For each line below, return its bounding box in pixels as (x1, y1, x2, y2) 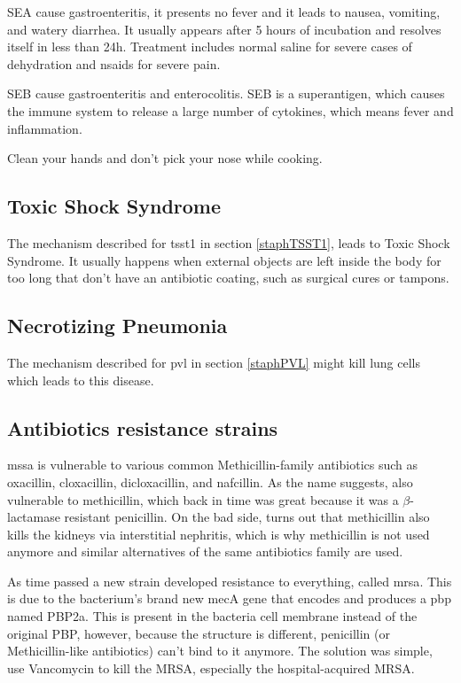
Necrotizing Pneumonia (7, 312, 228, 339)
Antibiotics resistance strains (7, 414, 278, 441)
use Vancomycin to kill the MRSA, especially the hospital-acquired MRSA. (7, 658, 415, 677)
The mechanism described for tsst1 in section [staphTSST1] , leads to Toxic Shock (7, 233, 450, 252)
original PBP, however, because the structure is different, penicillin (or (7, 624, 390, 642)
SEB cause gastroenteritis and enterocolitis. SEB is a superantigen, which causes (7, 84, 445, 103)
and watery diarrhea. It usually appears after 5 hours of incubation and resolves (7, 19, 441, 38)
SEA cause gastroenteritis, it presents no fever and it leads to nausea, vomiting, (7, 3, 441, 20)
